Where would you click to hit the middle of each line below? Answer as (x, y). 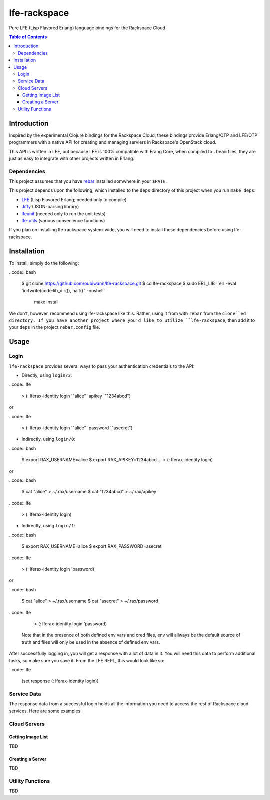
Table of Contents (28, 37)
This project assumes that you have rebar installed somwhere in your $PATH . (88, 181)
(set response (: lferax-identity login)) (60, 681)
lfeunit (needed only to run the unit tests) (64, 214)
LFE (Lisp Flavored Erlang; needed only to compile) (74, 199)
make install (46, 302)
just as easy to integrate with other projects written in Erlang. (72, 158)
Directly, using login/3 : (47, 375)
